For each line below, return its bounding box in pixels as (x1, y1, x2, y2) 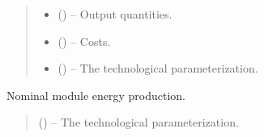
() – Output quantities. (57, 6, 172, 22)
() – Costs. (57, 32, 111, 49)
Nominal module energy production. (6, 86, 186, 103)
